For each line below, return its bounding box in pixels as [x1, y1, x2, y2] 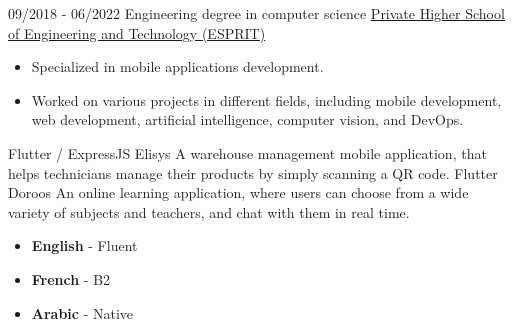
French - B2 [31, 268, 111, 289]
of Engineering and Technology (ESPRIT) [8, 22, 266, 43]
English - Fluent [31, 235, 138, 256]
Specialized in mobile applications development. [31, 56, 324, 77]
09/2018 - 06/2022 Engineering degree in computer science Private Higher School [8, 3, 505, 23]
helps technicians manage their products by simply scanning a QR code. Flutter [8, 162, 498, 183]
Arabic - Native [31, 302, 134, 323]
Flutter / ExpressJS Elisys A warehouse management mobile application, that [8, 142, 487, 163]
